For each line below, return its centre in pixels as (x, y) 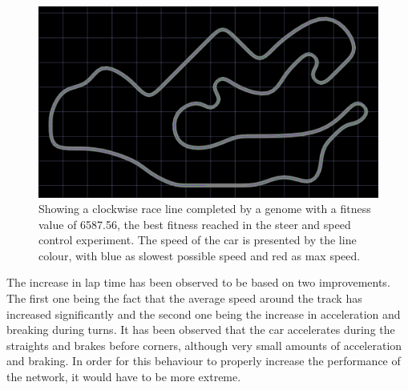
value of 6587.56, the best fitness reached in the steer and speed (195, 224)
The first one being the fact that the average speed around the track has (184, 298)
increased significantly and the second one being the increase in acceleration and (204, 314)
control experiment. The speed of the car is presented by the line (198, 240)
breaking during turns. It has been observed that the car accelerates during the (201, 330)
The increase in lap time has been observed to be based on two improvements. (198, 282)
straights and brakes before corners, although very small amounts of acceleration (204, 345)
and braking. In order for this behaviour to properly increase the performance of (204, 361)
